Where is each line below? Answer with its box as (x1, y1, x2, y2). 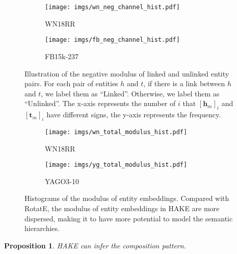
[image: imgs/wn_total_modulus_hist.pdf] (45, 128, 188, 136)
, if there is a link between (143, 78, 225, 89)
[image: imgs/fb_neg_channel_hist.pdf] (45, 36, 180, 44)
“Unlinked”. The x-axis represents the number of (24, 98, 176, 109)
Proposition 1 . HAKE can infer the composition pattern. (4, 240, 186, 250)
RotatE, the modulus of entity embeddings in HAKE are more (24, 202, 220, 213)
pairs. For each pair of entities (24, 78, 118, 89)
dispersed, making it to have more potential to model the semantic (24, 213, 233, 223)
